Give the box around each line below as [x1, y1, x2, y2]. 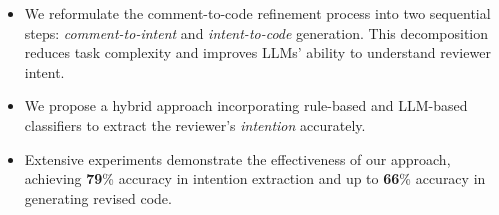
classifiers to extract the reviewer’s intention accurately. [24, 114, 366, 135]
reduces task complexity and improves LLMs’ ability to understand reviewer [24, 42, 491, 63]
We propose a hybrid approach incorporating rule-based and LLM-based [24, 95, 468, 116]
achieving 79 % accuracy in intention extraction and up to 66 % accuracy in [24, 168, 486, 189]
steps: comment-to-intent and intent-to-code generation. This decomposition [24, 22, 489, 43]
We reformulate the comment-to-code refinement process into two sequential [24, 3, 491, 23]
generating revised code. [24, 187, 172, 208]
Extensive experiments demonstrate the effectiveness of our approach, [24, 148, 451, 169]
